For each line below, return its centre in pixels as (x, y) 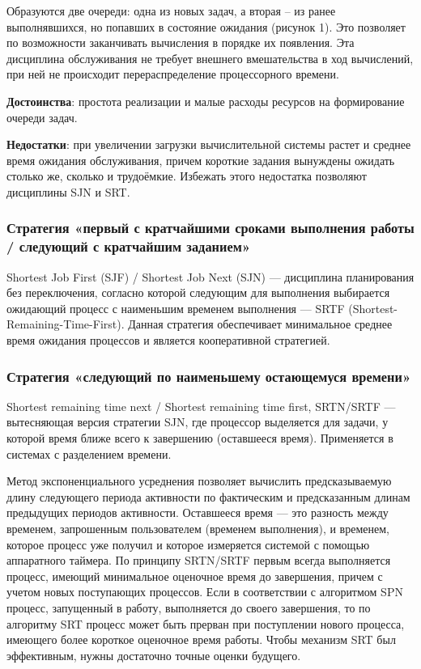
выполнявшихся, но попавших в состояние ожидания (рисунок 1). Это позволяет (206, 26)
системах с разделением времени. (89, 453)
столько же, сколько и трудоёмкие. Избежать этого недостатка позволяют (187, 176)
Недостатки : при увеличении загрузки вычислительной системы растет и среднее (209, 144)
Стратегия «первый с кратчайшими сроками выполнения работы (210, 228)
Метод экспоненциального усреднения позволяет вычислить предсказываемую (199, 481)
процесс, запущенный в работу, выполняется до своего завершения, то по (189, 607)
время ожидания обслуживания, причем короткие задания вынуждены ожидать (201, 160)
